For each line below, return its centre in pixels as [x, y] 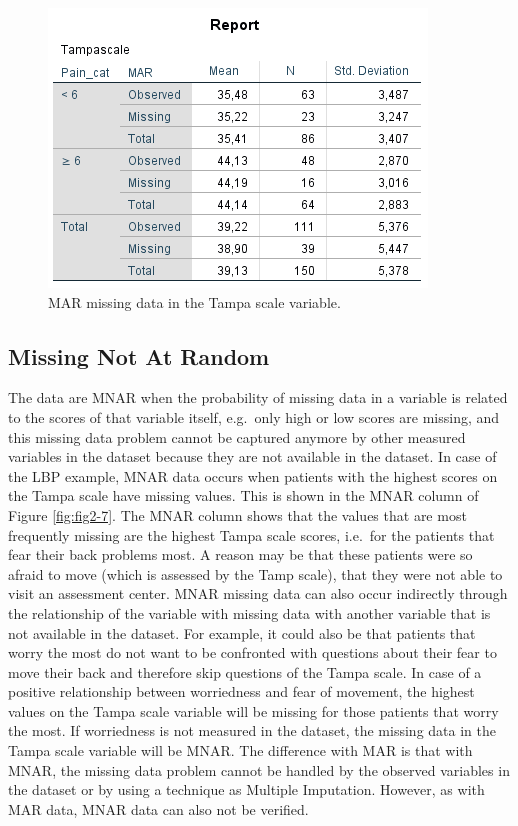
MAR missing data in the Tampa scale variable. [194, 301]
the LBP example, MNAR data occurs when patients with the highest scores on [253, 475]
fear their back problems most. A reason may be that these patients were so [240, 554]
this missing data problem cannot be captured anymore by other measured [237, 436]
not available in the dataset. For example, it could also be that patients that [242, 632]
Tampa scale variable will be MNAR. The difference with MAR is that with [240, 750]
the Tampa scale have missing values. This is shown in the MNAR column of [243, 495]
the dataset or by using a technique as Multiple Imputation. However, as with [246, 789]
